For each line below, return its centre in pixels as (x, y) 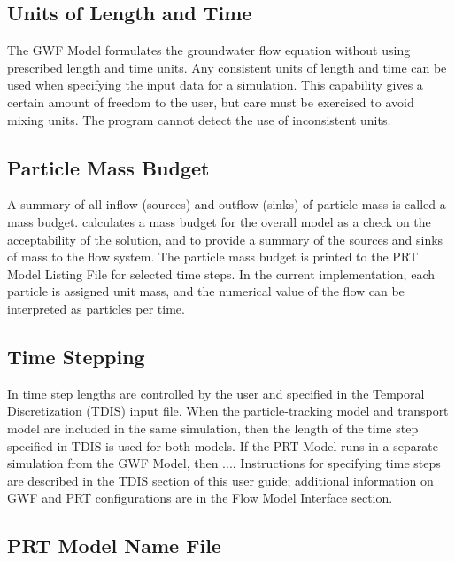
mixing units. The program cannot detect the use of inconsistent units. (199, 119)
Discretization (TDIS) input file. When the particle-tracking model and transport (228, 411)
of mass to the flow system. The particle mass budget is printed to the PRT (213, 257)
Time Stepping (76, 356)
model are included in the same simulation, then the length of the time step (213, 428)
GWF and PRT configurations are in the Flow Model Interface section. (200, 498)
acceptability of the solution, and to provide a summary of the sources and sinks (225, 239)
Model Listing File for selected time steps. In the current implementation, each (221, 273)
